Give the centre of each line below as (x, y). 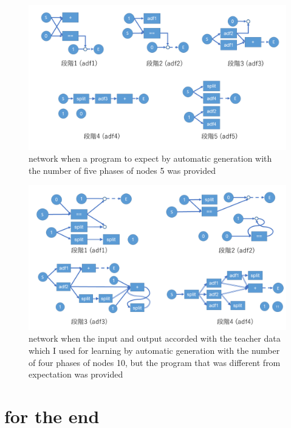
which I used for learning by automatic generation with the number (154, 350)
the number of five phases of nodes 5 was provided (122, 170)
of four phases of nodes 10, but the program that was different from (155, 362)
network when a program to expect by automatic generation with (150, 158)
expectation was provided (76, 374)
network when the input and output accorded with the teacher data (155, 338)
